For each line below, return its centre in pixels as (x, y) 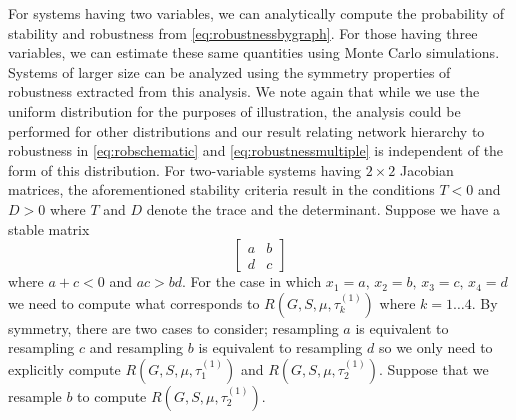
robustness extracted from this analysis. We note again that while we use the (244, 91)
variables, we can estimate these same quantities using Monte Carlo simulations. (254, 52)
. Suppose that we (433, 368)
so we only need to (435, 347)
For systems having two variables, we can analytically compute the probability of (256, 13)
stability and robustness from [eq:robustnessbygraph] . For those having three (243, 32)
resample (35, 395)
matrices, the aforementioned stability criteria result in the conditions (221, 189)
